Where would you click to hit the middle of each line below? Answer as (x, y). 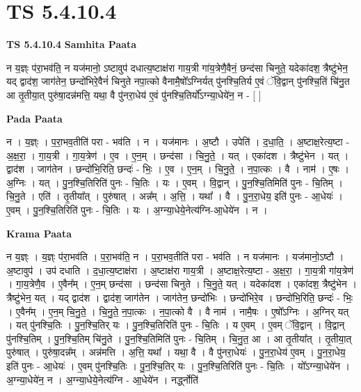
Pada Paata (34, 118)
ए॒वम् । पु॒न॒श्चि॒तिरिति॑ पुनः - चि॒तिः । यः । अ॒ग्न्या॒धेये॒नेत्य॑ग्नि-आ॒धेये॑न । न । (137, 210)
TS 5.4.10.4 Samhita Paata (72, 44)
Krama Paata (39, 233)
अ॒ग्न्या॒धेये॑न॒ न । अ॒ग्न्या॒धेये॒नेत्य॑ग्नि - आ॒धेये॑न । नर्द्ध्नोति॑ (103, 379)
